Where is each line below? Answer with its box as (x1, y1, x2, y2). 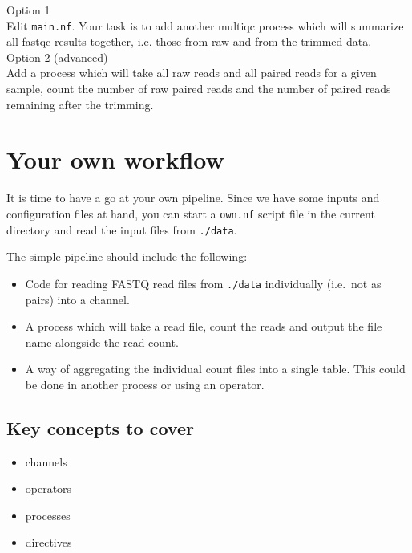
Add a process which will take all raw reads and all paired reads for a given (6, 64, 377, 81)
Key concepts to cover (6, 415, 194, 440)
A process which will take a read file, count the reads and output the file (25, 318, 382, 335)
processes (25, 506, 71, 523)
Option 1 (6, 2, 50, 18)
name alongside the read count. (25, 333, 179, 350)
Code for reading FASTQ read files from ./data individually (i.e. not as (25, 274, 382, 291)
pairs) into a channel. (25, 291, 130, 307)
